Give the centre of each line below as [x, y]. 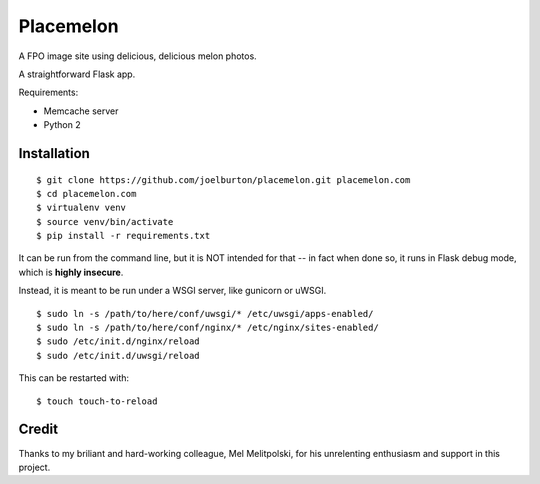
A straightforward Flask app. [77, 74]
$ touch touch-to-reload [97, 401]
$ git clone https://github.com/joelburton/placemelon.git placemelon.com [223, 179]
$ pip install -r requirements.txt [123, 236]
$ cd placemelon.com [86, 193]
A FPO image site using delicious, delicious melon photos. [137, 56]
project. [34, 467]
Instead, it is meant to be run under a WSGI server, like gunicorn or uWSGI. [172, 291]
